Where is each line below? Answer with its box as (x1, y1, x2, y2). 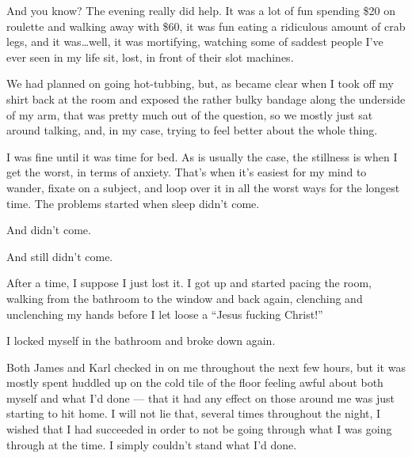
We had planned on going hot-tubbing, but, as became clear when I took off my (6, 75, 394, 92)
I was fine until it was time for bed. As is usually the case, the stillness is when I (6, 148, 398, 165)
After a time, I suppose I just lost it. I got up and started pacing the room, (6, 274, 372, 291)
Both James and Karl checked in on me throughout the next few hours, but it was (6, 358, 406, 375)
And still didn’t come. (6, 248, 113, 264)
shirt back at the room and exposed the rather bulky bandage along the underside (6, 90, 406, 107)
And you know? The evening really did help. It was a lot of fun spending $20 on (6, 2, 395, 18)
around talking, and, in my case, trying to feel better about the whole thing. (6, 122, 378, 138)
